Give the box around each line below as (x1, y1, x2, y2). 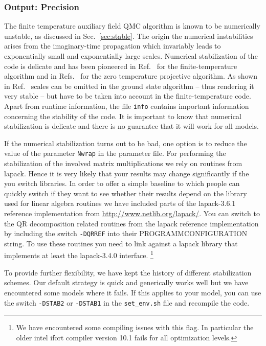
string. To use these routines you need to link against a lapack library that (4, 238, 238, 248)
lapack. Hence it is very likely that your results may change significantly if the (4, 168, 249, 178)
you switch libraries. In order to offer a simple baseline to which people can (4, 178, 240, 189)
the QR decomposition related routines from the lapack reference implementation (4, 218, 259, 228)
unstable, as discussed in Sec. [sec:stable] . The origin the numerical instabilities (4, 30, 253, 41)
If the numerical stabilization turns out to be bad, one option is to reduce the (4, 137, 247, 148)
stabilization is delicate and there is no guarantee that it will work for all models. (4, 121, 259, 131)
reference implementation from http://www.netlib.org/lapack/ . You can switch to (4, 208, 260, 219)
